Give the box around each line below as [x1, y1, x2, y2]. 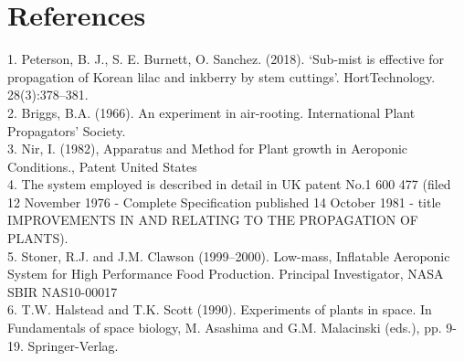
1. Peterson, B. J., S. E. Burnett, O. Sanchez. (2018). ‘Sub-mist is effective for [7, 49, 445, 69]
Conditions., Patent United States [7, 156, 197, 175]
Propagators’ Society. [7, 121, 126, 140]
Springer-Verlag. [27, 335, 119, 355]
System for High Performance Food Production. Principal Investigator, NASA [7, 264, 444, 283]
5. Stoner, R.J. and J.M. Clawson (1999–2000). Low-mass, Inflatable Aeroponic [7, 246, 450, 265]
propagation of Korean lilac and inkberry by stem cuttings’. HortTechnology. [7, 67, 436, 86]
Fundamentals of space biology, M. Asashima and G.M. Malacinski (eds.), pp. [7, 318, 442, 337]
